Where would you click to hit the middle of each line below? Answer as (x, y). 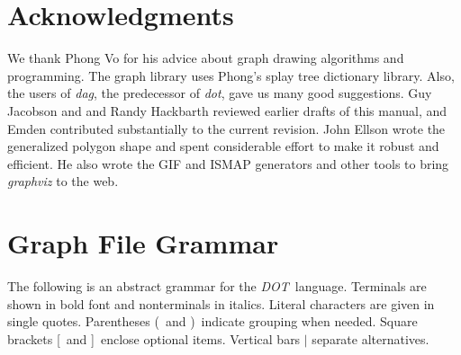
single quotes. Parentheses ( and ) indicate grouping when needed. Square (212, 321)
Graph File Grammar (143, 243)
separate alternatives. (371, 338)
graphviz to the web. (63, 181)
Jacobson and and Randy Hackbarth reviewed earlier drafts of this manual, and (227, 110)
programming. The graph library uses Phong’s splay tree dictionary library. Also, (231, 75)
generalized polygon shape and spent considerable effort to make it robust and (223, 146)
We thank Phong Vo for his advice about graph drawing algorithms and (206, 58)
